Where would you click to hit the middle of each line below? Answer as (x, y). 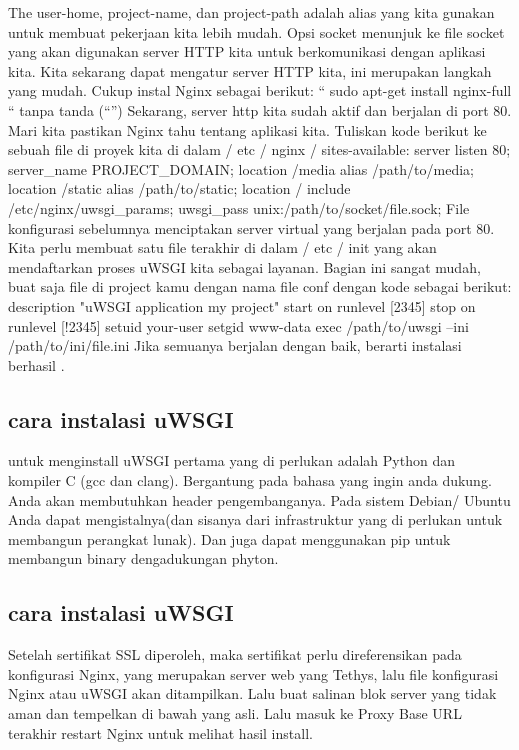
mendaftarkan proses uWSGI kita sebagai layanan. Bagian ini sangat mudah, (244, 266)
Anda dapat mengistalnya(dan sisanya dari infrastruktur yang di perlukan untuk (255, 519)
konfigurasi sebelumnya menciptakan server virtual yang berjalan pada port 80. (251, 227)
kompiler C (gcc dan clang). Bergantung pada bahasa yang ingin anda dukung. (250, 480)
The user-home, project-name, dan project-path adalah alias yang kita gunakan (251, 12)
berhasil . (36, 364)
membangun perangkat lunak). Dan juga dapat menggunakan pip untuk (229, 538)
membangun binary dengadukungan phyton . (143, 558)
